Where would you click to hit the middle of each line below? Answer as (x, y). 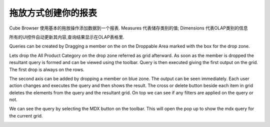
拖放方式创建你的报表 (53, 13)
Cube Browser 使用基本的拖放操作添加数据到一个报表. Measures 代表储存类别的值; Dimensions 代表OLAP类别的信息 (129, 28)
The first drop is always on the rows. (47, 69)
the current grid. (26, 115)
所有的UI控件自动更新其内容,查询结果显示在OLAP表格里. (67, 37)
